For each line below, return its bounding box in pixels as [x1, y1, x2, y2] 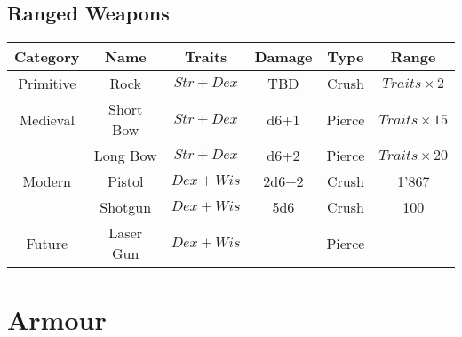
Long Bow [93, 145, 157, 166]
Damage [254, 46, 313, 68]
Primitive [18, 73, 76, 94]
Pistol [108, 171, 144, 192]
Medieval [19, 108, 75, 130]
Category [14, 46, 80, 68]
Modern [22, 171, 71, 192]
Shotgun [100, 197, 152, 218]
